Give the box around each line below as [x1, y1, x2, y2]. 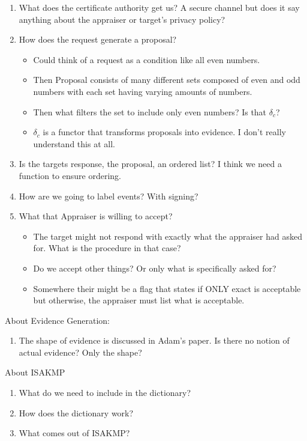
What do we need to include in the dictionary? [19, 386, 191, 399]
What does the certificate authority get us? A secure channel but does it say [19, 1, 300, 13]
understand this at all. [33, 137, 115, 150]
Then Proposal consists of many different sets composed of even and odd [33, 73, 300, 86]
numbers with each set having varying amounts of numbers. [33, 85, 252, 97]
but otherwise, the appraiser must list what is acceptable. [33, 294, 245, 306]
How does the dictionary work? [19, 406, 134, 419]
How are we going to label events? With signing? [19, 189, 198, 202]
